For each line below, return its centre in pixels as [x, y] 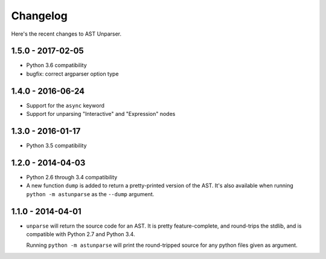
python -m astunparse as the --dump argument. [90, 194]
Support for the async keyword [66, 105]
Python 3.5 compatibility [56, 145]
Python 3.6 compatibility [56, 65]
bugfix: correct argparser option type [72, 74]
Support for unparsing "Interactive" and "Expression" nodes [101, 114]
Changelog [39, 16]
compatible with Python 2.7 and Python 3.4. [81, 234]
